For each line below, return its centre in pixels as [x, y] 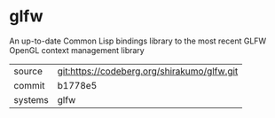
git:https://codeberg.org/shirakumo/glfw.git [148, 71]
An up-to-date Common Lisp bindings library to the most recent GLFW [138, 41]
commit [29, 85]
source [28, 71]
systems [31, 99]
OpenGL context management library [77, 50]
